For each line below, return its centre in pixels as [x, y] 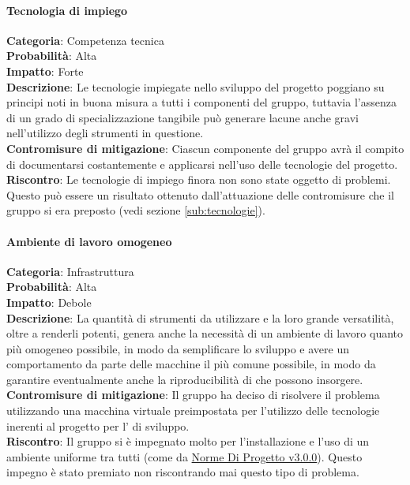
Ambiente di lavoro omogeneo [89, 241]
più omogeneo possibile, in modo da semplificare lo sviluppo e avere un [178, 348]
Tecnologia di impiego [67, 10]
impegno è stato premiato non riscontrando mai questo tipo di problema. [183, 472]
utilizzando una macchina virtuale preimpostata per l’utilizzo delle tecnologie [193, 410]
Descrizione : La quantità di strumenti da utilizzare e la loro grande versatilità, [200, 317]
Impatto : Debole [49, 302]
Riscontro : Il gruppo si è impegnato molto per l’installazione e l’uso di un [188, 441]
